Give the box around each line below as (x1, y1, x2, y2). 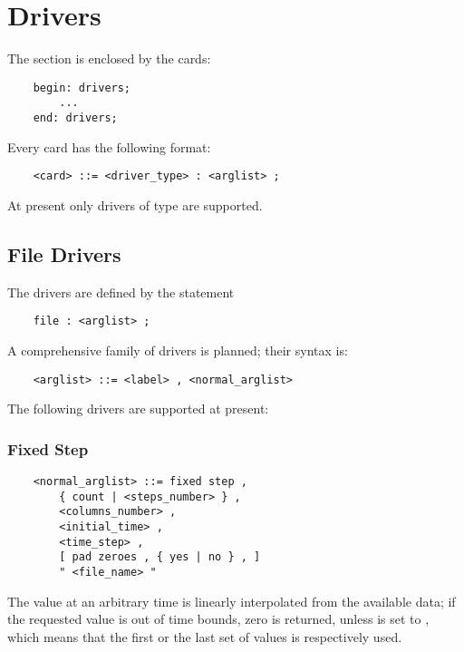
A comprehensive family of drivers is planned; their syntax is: (7, 340, 348, 359)
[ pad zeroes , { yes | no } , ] (59, 550, 261, 564)
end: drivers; (33, 112, 118, 125)
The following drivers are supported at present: (7, 399, 269, 418)
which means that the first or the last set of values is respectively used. (7, 627, 402, 646)
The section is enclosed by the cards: (7, 49, 211, 68)
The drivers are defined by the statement (7, 282, 235, 301)
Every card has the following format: (7, 137, 211, 156)
